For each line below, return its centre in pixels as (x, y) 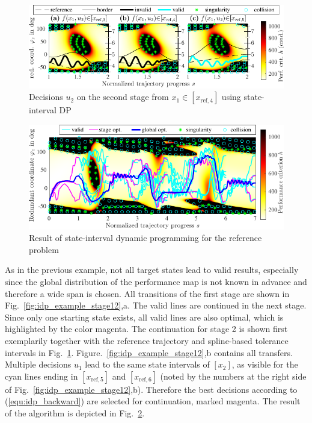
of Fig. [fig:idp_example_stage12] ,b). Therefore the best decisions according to (151, 389)
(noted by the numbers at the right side (233, 376)
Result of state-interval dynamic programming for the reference (145, 238)
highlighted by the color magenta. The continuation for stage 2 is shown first (146, 329)
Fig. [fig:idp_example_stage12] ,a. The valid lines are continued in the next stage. (156, 305)
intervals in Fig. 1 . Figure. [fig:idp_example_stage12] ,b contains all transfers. (149, 352)
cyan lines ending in (41, 376)
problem (44, 249)
